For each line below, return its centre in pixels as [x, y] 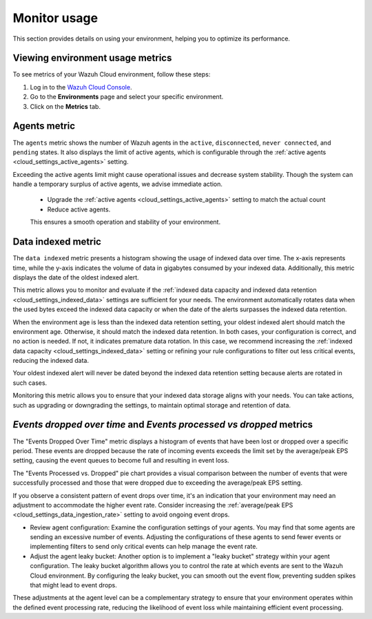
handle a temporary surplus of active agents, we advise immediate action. [118, 184]
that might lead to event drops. [73, 585]
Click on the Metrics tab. [65, 106]
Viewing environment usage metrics [92, 58]
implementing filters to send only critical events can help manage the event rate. [144, 547]
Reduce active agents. [79, 209]
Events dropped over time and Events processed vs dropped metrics [163, 424]
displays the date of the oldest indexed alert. [76, 277]
